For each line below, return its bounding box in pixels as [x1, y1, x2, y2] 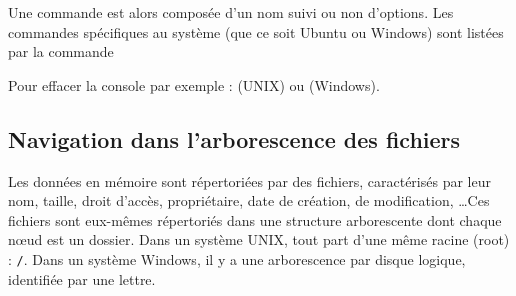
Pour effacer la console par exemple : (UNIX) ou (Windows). [8, 74, 380, 95]
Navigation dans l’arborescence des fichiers [8, 123, 461, 154]
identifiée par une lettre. [8, 268, 156, 289]
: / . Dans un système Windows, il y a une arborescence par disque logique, [8, 248, 466, 269]
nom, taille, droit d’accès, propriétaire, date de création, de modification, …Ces [8, 190, 490, 211]
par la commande [8, 41, 114, 62]
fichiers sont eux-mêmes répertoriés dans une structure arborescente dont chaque [8, 209, 502, 230]
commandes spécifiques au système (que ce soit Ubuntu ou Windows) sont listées [8, 21, 504, 42]
